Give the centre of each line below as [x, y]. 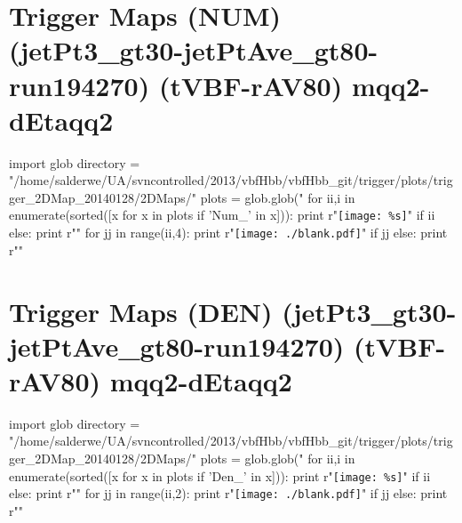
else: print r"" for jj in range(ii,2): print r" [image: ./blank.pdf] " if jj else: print [228, 493]
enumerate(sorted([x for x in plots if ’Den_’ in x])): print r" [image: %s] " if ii [220, 475]
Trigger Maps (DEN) [141, 311]
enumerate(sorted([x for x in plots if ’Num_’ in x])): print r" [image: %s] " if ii [222, 215]
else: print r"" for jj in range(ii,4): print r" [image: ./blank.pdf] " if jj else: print [228, 233]
